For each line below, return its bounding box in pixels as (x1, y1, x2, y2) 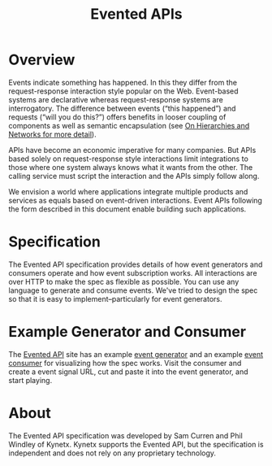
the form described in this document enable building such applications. (8, 204, 247, 214)
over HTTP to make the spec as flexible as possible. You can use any (8, 277, 240, 286)
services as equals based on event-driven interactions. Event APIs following (8, 195, 262, 205)
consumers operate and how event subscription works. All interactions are (8, 268, 257, 277)
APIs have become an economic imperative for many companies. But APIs (8, 145, 257, 155)
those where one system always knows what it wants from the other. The (8, 162, 253, 172)
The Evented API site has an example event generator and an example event (8, 349, 264, 359)
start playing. (8, 375, 53, 385)
